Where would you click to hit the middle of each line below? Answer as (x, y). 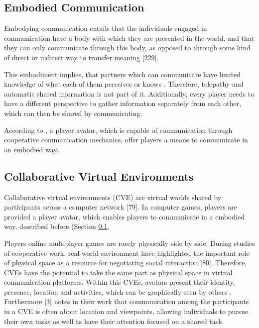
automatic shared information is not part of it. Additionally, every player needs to (129, 93)
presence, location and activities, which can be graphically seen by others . (118, 291)
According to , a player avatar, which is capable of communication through (118, 130)
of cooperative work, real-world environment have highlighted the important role (127, 253)
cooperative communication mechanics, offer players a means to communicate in (126, 140)
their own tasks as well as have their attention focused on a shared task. (114, 321)
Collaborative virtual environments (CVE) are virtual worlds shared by (113, 197)
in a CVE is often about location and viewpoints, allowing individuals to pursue (126, 311)
